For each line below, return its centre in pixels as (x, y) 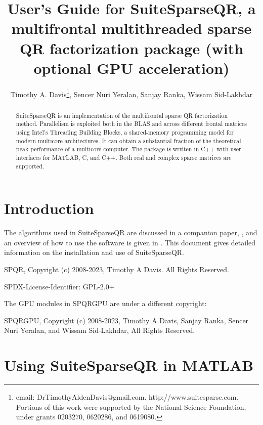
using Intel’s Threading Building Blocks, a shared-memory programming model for (125, 132)
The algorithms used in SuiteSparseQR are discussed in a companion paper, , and (131, 232)
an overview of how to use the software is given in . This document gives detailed (130, 242)
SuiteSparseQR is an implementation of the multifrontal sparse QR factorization (122, 115)
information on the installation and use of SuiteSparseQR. (94, 252)
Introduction (49, 208)
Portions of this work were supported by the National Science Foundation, (131, 407)
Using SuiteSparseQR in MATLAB (129, 365)
